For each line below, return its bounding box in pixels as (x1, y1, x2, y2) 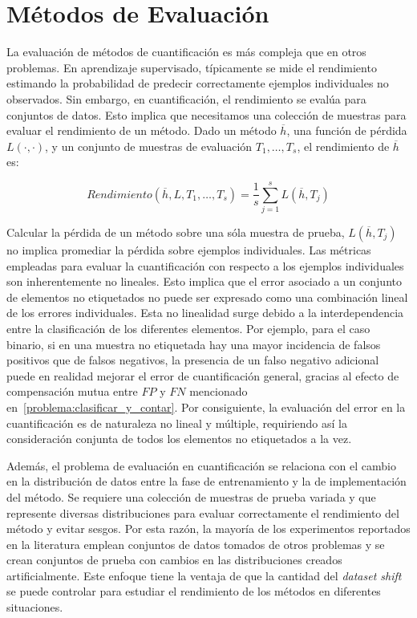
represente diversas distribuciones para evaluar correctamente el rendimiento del (6, 504, 399, 521)
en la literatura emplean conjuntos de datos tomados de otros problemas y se (6, 535, 385, 552)
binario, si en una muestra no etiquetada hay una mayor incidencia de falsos (6, 335, 381, 352)
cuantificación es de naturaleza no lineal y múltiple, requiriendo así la (6, 414, 347, 431)
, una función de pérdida (286, 122, 407, 139)
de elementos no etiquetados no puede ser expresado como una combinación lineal (6, 288, 408, 305)
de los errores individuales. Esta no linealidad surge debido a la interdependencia (6, 304, 404, 321)
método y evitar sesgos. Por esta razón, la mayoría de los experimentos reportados (6, 520, 411, 537)
